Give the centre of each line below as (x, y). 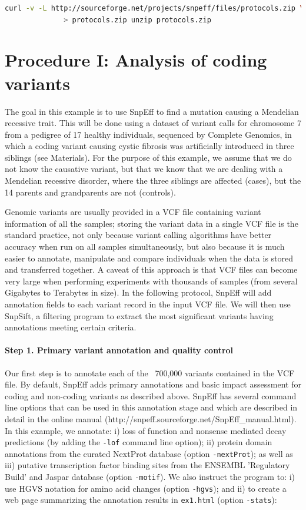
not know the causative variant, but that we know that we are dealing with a (144, 169)
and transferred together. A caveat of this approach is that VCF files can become (151, 269)
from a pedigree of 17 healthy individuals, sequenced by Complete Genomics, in (148, 134)
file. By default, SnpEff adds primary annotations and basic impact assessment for (153, 384)
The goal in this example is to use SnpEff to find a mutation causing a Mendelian (152, 111)
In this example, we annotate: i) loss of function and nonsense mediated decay (146, 430)
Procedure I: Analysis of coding (136, 60)
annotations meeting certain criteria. (71, 327)
